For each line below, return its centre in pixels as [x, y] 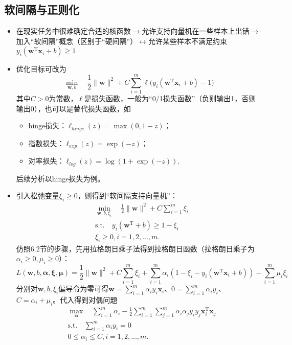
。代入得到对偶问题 [85, 299]
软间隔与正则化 [42, 9]
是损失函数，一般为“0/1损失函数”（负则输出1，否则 [170, 98]
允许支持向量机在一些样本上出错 [196, 31]
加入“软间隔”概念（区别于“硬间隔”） [77, 41]
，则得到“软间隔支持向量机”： [127, 195]
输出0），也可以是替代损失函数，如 [73, 108]
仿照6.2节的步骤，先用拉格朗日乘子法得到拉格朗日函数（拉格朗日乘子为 [135, 248]
